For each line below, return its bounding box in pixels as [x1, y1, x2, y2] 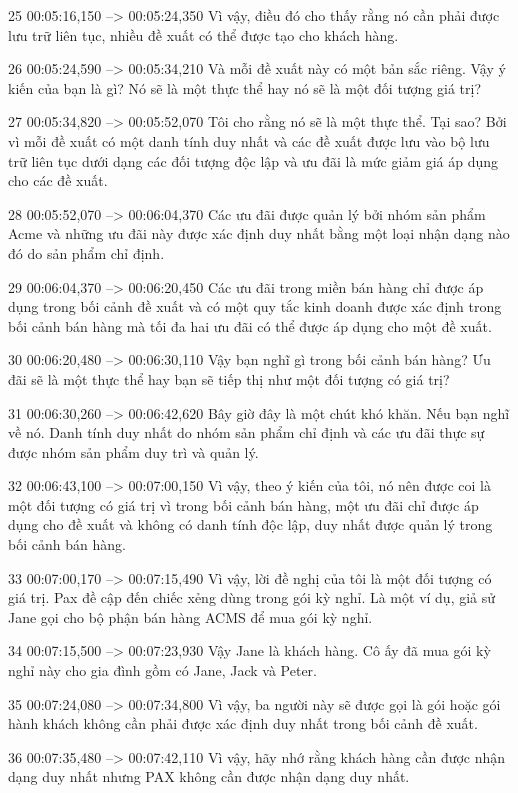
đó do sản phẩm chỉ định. [8, 242, 165, 263]
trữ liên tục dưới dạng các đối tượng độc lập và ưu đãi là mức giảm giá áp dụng [8, 150, 499, 171]
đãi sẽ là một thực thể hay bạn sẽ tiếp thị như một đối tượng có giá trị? [8, 368, 450, 389]
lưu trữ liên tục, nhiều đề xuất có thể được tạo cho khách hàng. [8, 24, 399, 45]
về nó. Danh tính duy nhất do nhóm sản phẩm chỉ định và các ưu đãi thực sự [8, 422, 485, 443]
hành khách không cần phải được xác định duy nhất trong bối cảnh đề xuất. [8, 713, 478, 734]
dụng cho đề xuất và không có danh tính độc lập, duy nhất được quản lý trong [8, 514, 493, 535]
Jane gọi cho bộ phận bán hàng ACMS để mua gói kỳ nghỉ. [8, 606, 373, 627]
